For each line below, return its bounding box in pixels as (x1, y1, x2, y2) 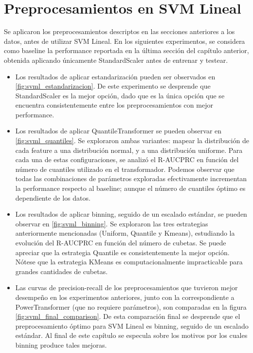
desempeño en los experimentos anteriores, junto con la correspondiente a (15, 292, 235, 302)
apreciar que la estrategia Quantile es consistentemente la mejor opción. (15, 247, 230, 257)
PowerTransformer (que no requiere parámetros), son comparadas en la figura (15, 301, 247, 312)
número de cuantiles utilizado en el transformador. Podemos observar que (15, 164, 235, 174)
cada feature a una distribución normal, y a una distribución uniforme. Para (15, 145, 243, 155)
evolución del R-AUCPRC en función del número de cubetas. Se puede (15, 238, 226, 247)
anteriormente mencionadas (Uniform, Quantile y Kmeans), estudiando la (15, 228, 235, 238)
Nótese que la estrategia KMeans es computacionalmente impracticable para (15, 257, 243, 267)
